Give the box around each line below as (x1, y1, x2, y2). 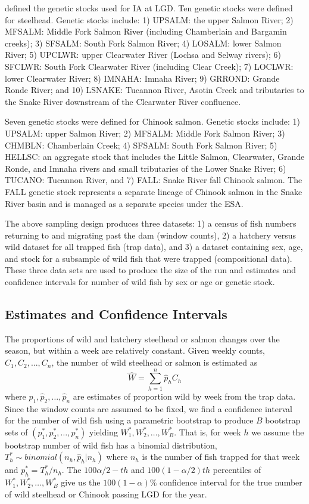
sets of (5, 425, 28, 438)
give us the (61, 476, 101, 488)
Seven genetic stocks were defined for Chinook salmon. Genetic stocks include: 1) (5, 115, 300, 128)
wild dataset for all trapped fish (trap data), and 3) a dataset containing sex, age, (5, 240, 303, 253)
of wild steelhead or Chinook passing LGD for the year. (5, 487, 207, 500)
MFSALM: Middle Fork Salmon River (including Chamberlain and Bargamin (5, 25, 287, 38)
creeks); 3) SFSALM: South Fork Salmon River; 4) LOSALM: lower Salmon (5, 36, 282, 49)
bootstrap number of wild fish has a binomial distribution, (5, 438, 217, 451)
